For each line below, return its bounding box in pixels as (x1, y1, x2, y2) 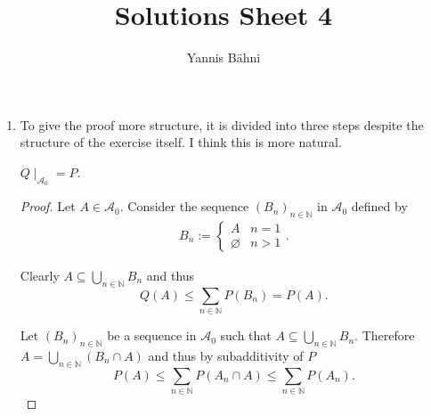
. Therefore (354, 326, 415, 345)
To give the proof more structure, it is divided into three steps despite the (20, 115, 424, 134)
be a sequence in (107, 326, 197, 345)
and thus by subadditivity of (148, 346, 304, 364)
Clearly (20, 265, 60, 284)
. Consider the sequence (119, 197, 249, 216)
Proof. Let (20, 197, 76, 216)
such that (220, 326, 272, 345)
